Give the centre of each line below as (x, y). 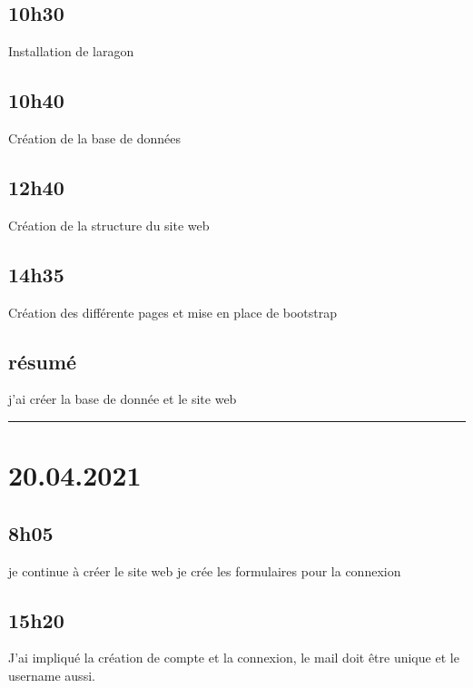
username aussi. (52, 675)
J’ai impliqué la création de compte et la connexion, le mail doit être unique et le (234, 658)
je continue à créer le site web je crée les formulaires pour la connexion (205, 570)
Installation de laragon (71, 51)
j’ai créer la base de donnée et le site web (123, 399)
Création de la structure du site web (109, 225)
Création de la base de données (94, 138)
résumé (43, 361)
